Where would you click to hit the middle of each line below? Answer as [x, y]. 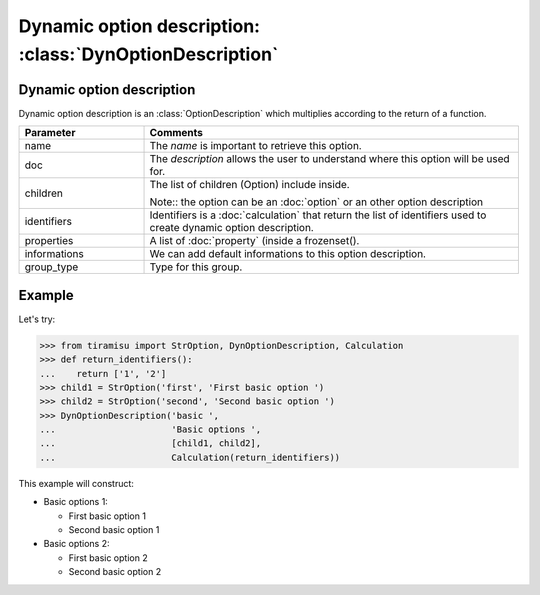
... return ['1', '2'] [103, 373]
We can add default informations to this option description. [288, 254]
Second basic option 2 [115, 572]
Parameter [50, 133]
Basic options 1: [76, 502]
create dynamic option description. [231, 228]
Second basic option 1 [114, 530]
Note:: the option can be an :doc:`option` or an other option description [316, 202]
